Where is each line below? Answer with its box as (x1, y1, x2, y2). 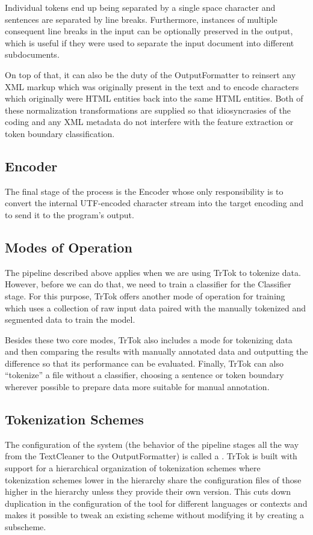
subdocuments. (5, 48, 60, 61)
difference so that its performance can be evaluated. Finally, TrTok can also (5, 356, 284, 369)
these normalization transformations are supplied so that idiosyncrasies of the (5, 103, 291, 116)
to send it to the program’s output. (5, 208, 134, 221)
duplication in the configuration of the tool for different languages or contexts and (5, 497, 308, 509)
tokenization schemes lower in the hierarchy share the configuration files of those (5, 473, 302, 486)
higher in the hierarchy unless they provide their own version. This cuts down (5, 485, 291, 498)
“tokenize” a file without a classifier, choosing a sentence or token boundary (5, 368, 284, 381)
